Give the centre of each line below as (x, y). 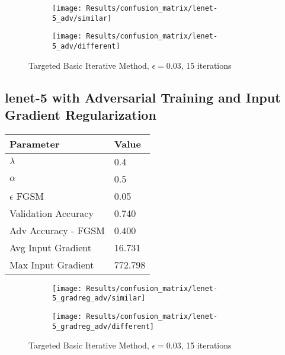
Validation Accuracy (52, 213)
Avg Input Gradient (50, 247)
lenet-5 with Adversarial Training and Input (143, 97)
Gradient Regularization (81, 114)
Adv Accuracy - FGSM (57, 230)
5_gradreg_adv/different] (103, 326)
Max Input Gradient (52, 264)
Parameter (35, 143)
